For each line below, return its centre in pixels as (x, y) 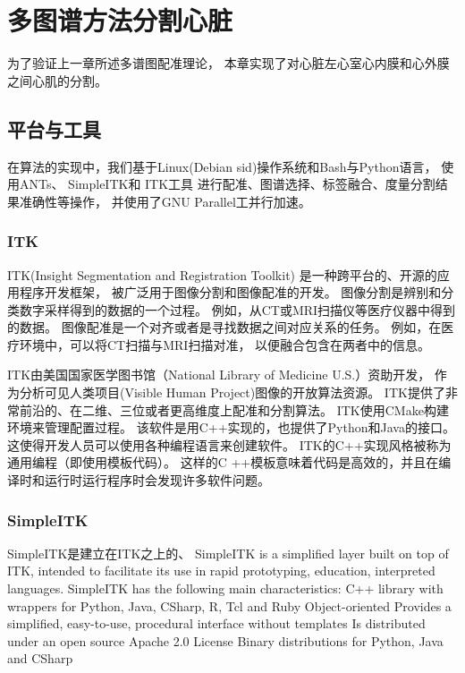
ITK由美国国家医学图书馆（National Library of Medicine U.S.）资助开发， (219, 375)
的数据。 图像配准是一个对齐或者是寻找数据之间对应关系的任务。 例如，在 (224, 327)
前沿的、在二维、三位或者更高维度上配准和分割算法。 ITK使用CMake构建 (234, 409)
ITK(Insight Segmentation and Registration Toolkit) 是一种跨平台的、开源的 (222, 274)
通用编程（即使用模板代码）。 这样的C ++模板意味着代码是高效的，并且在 (223, 462)
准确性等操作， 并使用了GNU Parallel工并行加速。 (165, 201)
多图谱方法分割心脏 (120, 20)
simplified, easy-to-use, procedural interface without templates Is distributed (216, 623)
